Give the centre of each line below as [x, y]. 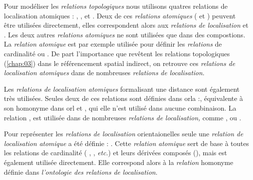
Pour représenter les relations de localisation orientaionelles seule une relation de [124, 134]
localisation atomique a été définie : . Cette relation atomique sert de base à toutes [126, 143]
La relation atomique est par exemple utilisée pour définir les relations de [113, 44]
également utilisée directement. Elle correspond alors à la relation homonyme [119, 162]
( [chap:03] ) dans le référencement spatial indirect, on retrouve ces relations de [120, 63]
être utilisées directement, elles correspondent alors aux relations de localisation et [126, 25]
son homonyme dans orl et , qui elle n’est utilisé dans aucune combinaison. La [120, 107]
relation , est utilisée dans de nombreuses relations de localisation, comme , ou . [123, 117]
